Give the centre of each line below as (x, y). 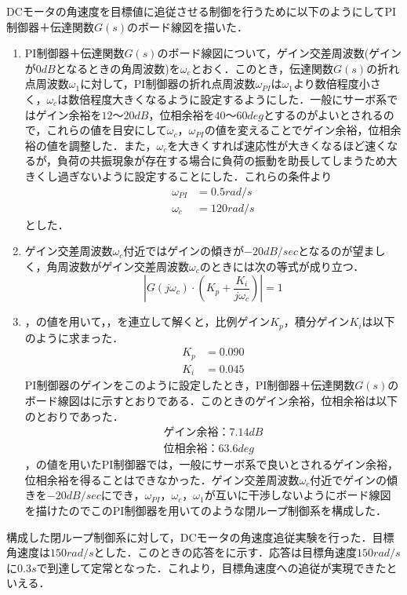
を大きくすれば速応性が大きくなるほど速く (277, 145)
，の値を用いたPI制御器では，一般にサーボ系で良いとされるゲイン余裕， (212, 464)
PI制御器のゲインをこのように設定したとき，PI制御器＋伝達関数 (190, 385)
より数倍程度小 (331, 84)
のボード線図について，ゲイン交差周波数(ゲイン (279, 53)
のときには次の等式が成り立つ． (282, 266)
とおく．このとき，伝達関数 (262, 68)
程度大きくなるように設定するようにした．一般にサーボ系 (239, 99)
